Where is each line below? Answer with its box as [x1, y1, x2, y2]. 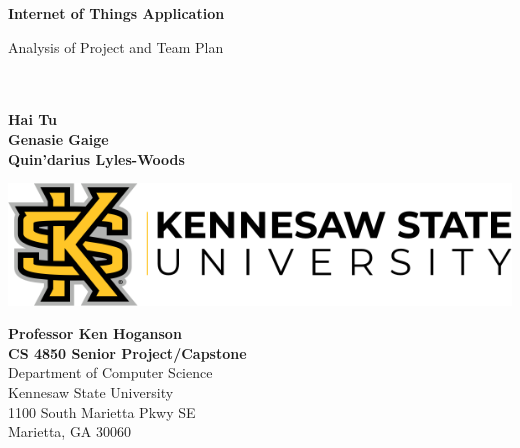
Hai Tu [8, 109, 58, 130]
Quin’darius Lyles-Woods [8, 148, 185, 169]
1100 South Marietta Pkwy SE [8, 401, 196, 422]
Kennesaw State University [8, 381, 174, 402]
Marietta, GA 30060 [8, 421, 132, 442]
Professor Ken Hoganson [8, 323, 182, 344]
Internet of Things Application [8, 3, 225, 23]
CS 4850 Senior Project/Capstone [8, 342, 247, 363]
